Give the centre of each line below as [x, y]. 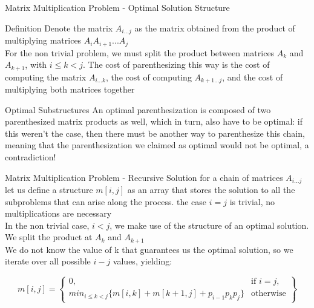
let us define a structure [49, 190]
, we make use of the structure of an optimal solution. [209, 225]
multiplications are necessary [58, 213]
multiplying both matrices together [70, 89]
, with [36, 64]
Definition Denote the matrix [59, 28]
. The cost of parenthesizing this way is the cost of [176, 64]
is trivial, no [252, 201]
